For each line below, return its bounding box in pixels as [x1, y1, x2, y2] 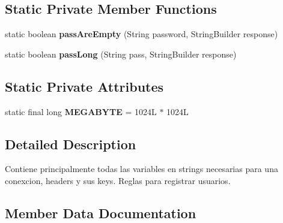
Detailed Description [5, 134, 136, 153]
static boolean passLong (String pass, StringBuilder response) [5, 47, 237, 60]
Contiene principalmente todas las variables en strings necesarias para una [5, 162, 278, 175]
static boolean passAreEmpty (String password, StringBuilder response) [5, 28, 278, 40]
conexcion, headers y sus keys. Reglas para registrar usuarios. [5, 174, 231, 186]
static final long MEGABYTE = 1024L [5, 105, 157, 117]
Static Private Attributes [5, 77, 164, 95]
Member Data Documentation [5, 203, 196, 222]
